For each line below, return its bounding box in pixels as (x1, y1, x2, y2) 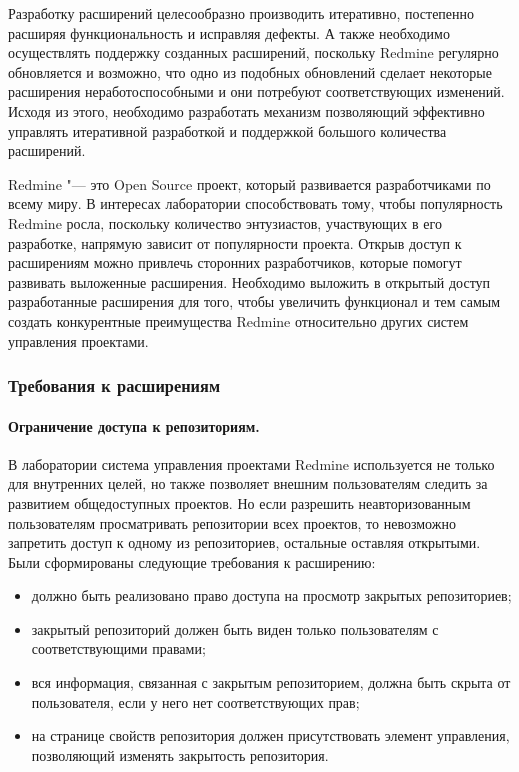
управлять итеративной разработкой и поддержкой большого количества (8, 120, 447, 141)
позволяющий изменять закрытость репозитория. (31, 744, 329, 765)
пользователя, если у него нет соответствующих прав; (31, 691, 360, 712)
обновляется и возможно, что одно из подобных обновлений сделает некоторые (8, 61, 492, 82)
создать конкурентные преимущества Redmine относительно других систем (8, 310, 469, 331)
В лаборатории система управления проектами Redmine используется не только (8, 453, 495, 474)
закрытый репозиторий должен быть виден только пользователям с (31, 618, 439, 639)
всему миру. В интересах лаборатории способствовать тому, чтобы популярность (8, 193, 503, 214)
